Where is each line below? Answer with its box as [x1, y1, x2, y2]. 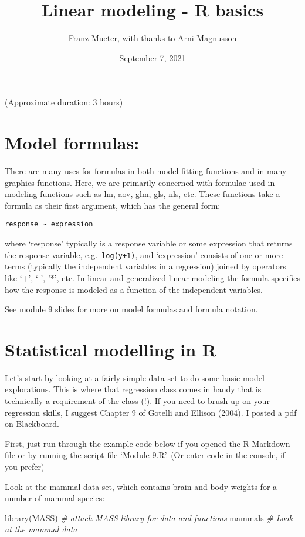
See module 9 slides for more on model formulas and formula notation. [5, 303, 258, 315]
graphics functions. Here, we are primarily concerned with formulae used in [5, 176, 275, 188]
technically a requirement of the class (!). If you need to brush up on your [5, 395, 270, 406]
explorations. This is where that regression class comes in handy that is [5, 383, 262, 395]
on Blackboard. [5, 418, 59, 430]
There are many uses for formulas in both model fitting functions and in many [5, 165, 287, 177]
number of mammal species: [5, 492, 105, 504]
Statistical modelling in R [5, 337, 216, 361]
